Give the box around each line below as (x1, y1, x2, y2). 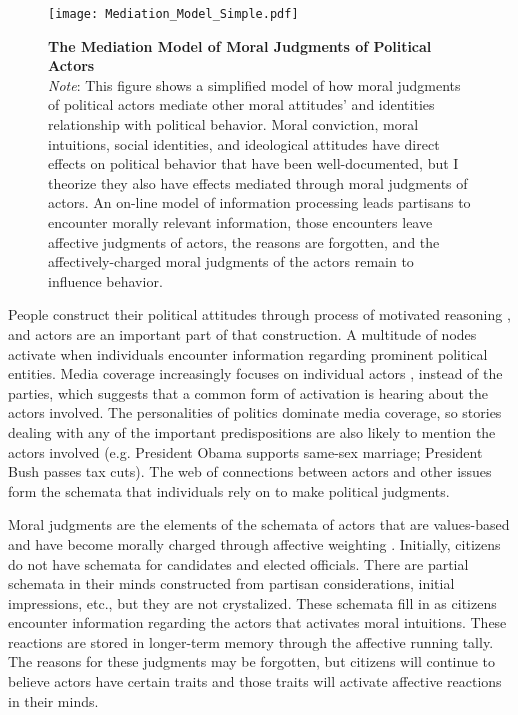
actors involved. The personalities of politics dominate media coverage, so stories (8, 402, 502, 423)
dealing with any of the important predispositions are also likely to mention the (8, 421, 496, 442)
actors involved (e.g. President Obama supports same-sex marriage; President (8, 441, 483, 462)
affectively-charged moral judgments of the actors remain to (48, 251, 414, 272)
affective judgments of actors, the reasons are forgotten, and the (48, 231, 440, 252)
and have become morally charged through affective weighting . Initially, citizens (8, 533, 501, 554)
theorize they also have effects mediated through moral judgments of (48, 172, 468, 193)
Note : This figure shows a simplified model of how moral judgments (48, 74, 461, 95)
